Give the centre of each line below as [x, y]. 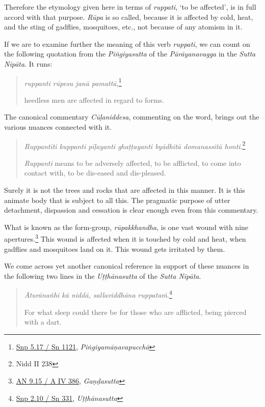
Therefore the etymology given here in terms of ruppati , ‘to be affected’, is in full [130, 7]
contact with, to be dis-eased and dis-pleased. [95, 173]
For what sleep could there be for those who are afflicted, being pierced [135, 312]
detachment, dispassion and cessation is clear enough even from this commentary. [131, 210]
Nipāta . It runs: [28, 63]
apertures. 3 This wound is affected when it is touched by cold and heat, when [125, 238]
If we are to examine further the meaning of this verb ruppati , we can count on [127, 43]
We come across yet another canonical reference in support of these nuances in [127, 266]
